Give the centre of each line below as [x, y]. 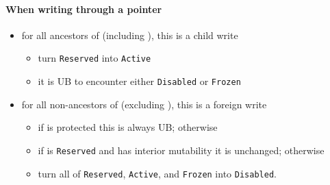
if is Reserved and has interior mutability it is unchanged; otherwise [181, 150]
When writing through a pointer [84, 9]
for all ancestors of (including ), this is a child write [130, 35]
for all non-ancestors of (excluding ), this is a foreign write [144, 104]
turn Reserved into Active [94, 58]
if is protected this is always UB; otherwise [128, 127]
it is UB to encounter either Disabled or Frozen [139, 81]
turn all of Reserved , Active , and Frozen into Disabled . [157, 173]
